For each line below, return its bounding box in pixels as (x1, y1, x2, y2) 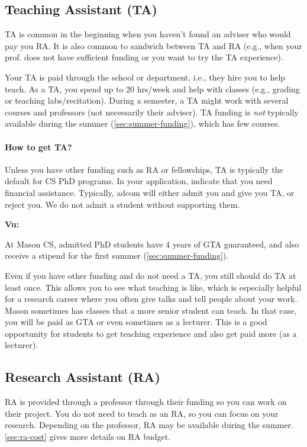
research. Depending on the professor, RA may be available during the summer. (5, 419, 293, 431)
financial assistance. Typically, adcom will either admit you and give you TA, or (5, 186, 295, 198)
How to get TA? (5, 140, 72, 153)
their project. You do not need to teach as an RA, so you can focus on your (5, 407, 279, 419)
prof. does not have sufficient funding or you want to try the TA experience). (5, 51, 283, 63)
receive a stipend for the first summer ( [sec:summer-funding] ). (5, 249, 229, 262)
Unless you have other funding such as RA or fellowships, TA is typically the (5, 163, 283, 175)
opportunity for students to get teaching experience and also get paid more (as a (5, 327, 297, 339)
